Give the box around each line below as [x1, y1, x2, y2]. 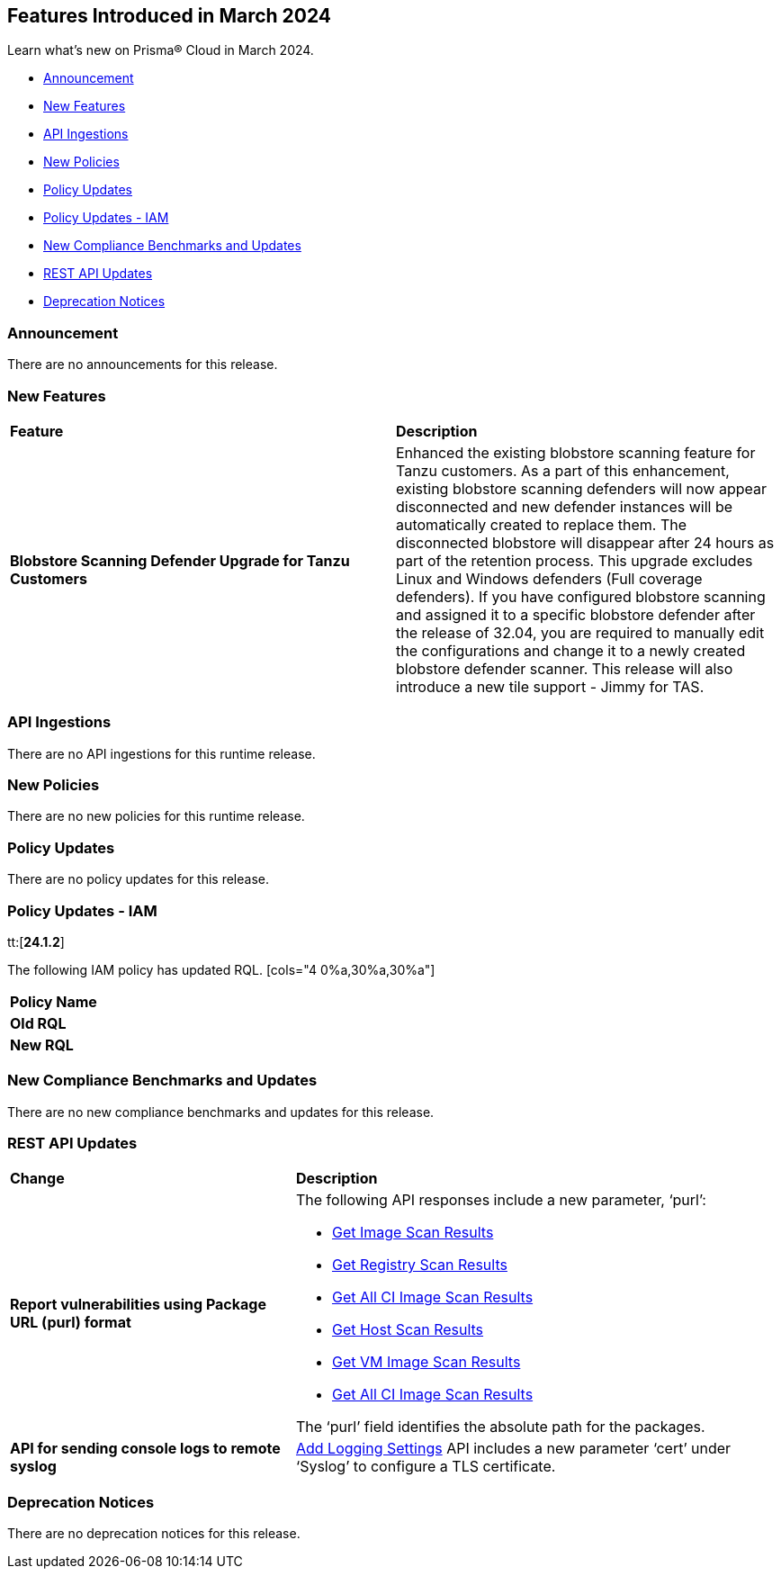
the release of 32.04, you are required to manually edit [396, 623, 765, 642]
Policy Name [10, 992, 97, 1011]
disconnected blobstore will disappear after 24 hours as [396, 533, 775, 552]
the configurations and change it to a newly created [396, 641, 746, 660]
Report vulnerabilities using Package [10, 1295, 266, 1314]
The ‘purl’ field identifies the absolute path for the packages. [295, 1418, 705, 1436]
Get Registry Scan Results [331, 1256, 507, 1274]
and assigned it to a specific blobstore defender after [396, 605, 756, 624]
